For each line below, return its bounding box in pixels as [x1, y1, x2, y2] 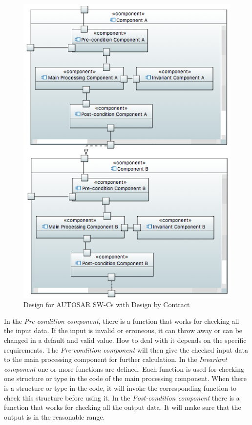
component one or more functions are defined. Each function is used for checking [4, 363, 244, 374]
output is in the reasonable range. [4, 411, 105, 422]
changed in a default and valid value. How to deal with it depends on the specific [4, 335, 247, 345]
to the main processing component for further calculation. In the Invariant [4, 354, 227, 364]
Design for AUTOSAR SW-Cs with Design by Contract [23, 299, 190, 310]
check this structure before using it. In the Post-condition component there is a [4, 392, 240, 403]
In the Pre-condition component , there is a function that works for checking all [4, 315, 239, 326]
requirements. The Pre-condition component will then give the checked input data [4, 344, 248, 355]
